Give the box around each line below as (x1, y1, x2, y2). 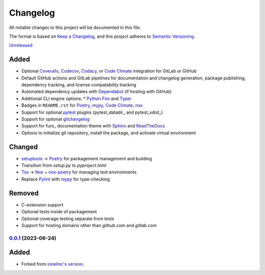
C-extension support (21, 201, 63, 208)
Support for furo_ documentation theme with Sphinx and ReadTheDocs (21, 123, 165, 129)
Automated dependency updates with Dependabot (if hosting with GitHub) (21, 89, 172, 95)
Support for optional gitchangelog (21, 116, 90, 122)
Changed (9, 143, 38, 151)
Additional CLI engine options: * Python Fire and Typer (21, 96, 132, 101)
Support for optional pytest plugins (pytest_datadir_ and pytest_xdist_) (21, 109, 163, 115)
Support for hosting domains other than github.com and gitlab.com (21, 222, 157, 228)
